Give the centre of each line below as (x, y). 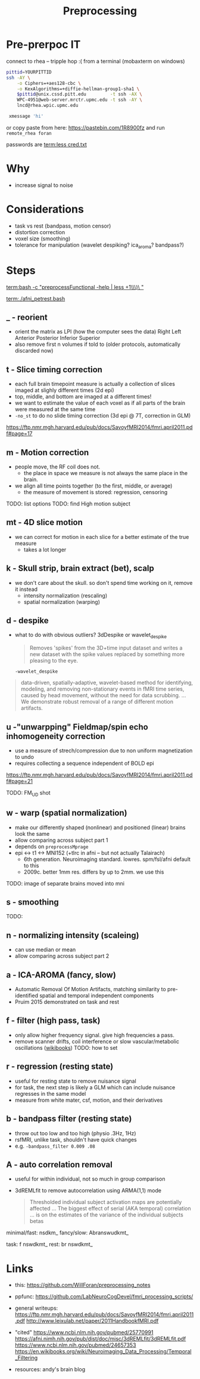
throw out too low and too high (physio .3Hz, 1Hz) (75, 1133)
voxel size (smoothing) (43, 238)
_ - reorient (27, 317)
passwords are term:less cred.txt (47, 144)
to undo (24, 757)
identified (26, 995)
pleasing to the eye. (54, 661)
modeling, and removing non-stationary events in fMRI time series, (102, 689)
